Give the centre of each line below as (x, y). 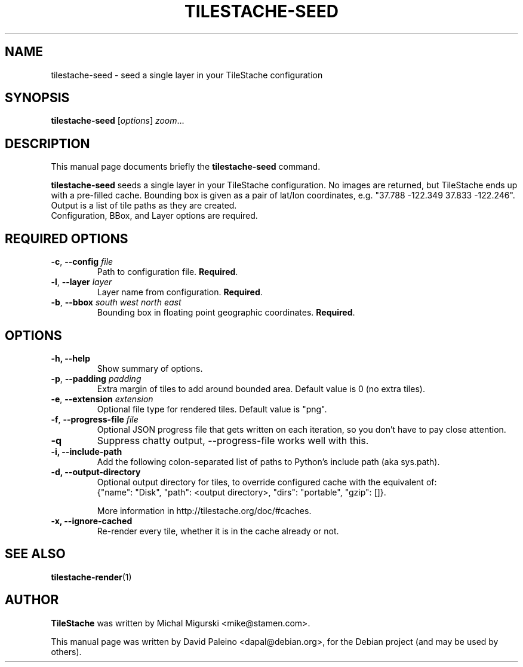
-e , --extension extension (102, 399)
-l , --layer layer (81, 282)
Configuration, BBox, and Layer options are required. (154, 216)
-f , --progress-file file (95, 419)
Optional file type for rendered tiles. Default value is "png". (212, 409)
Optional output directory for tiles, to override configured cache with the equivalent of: (267, 482)
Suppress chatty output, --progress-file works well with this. (233, 440)
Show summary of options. (150, 368)
